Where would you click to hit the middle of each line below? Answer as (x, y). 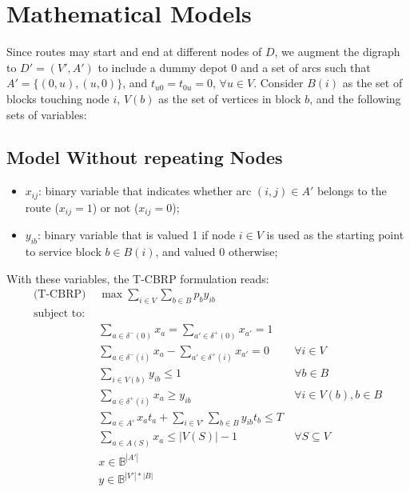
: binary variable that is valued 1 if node (137, 235)
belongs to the (352, 191)
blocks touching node (58, 98)
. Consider (279, 83)
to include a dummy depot (163, 67)
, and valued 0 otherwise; (217, 251)
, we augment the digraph (337, 52)
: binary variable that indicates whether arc (145, 191)
